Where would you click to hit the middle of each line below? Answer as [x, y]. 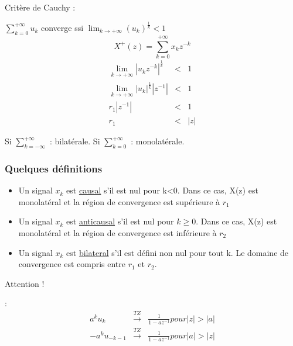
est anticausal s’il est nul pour [120, 221]
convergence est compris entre [72, 264]
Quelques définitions [54, 168]
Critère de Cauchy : [40, 7]
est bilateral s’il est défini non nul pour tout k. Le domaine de [178, 252]
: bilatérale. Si [75, 141]
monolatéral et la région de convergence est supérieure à [119, 201]
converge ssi [62, 27]
